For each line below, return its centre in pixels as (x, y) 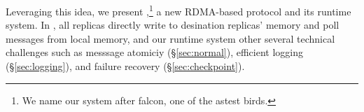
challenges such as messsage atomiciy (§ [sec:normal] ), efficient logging (154, 52)
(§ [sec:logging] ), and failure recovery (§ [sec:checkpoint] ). (125, 66)
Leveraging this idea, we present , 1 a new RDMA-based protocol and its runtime (178, 10)
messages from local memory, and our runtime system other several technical (170, 38)
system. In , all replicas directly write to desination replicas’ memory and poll (173, 25)
